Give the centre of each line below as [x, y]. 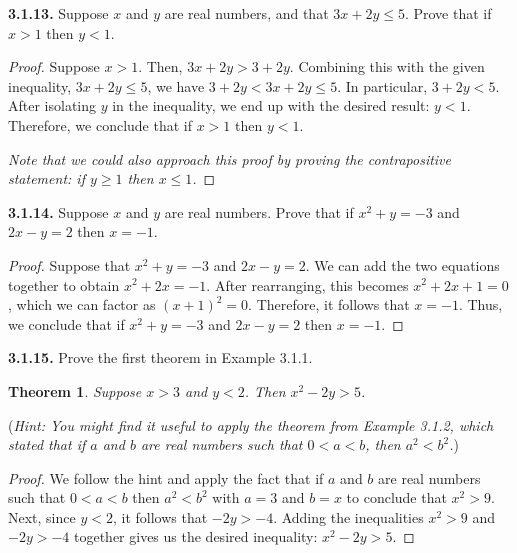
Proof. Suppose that [69, 264]
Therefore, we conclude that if [100, 124]
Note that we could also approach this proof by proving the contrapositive [230, 158]
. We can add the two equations [402, 264]
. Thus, [480, 304]
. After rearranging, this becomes [307, 284]
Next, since [42, 516]
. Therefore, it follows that [329, 304]
